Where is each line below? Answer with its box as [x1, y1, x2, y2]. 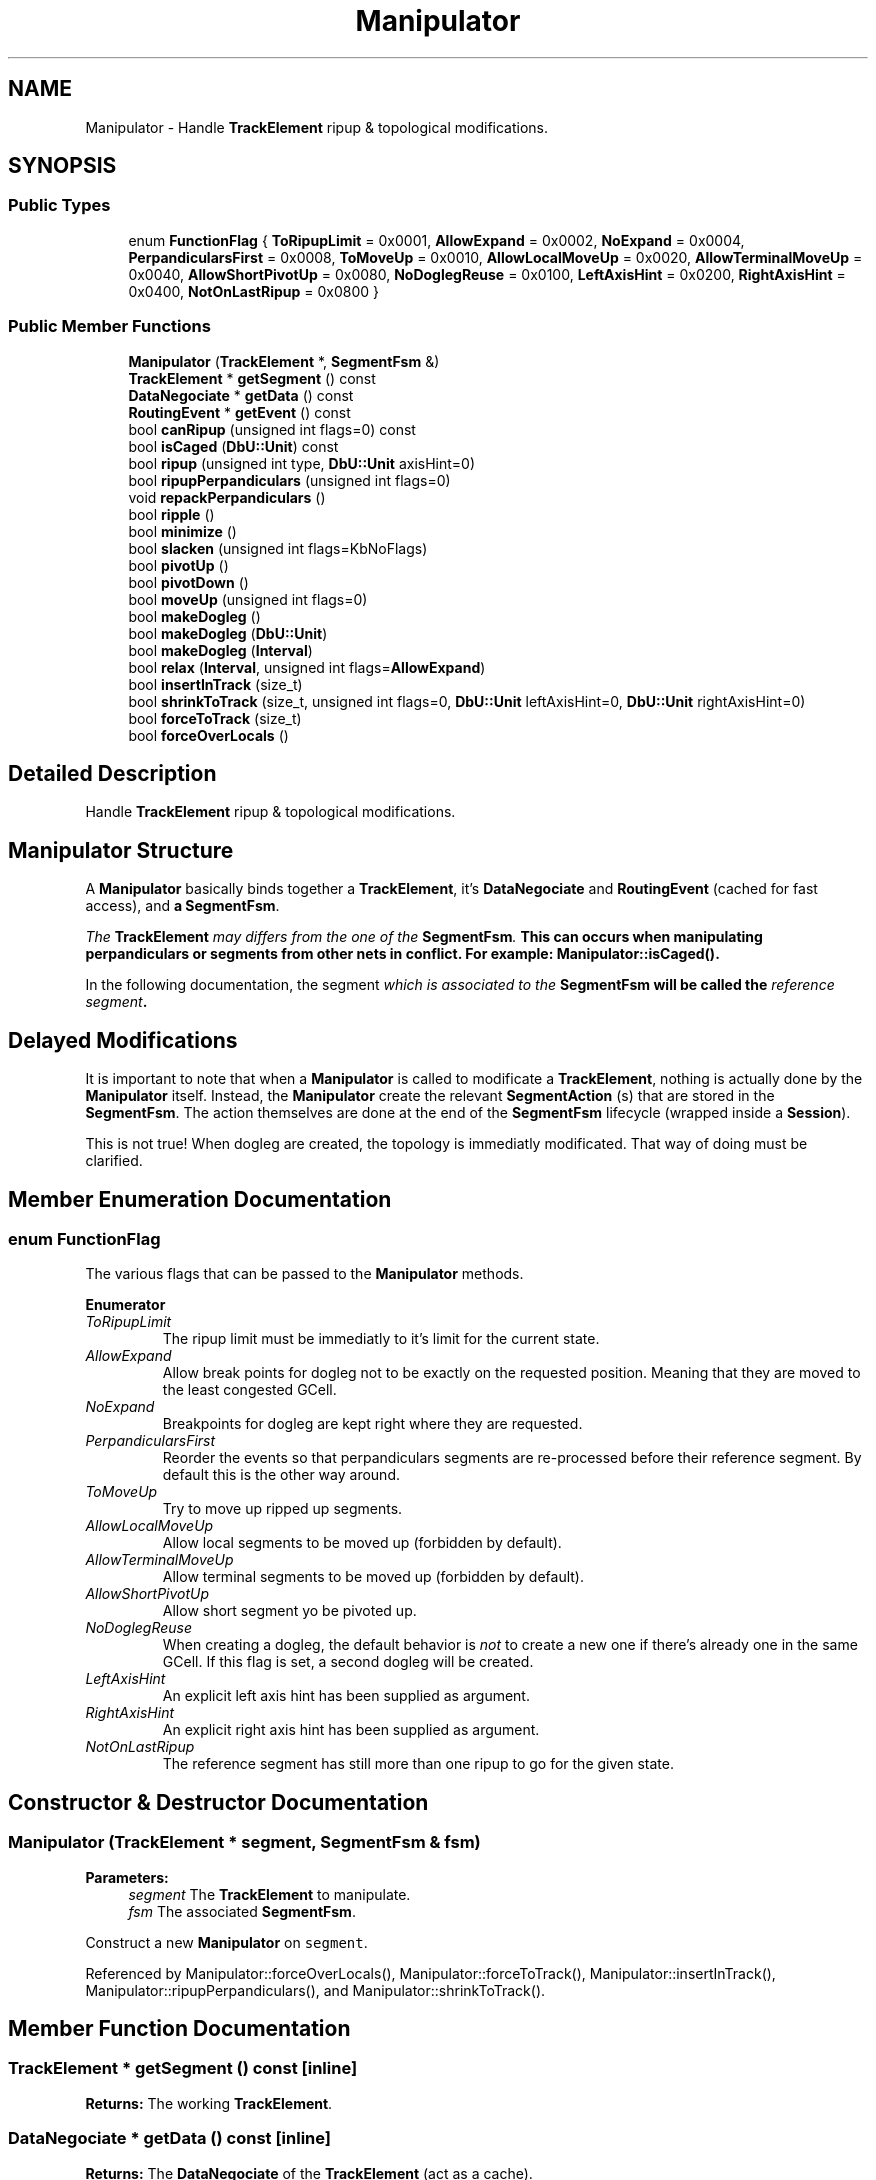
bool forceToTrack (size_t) [128, 709, 302, 727]
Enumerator [85, 1296, 166, 1314]
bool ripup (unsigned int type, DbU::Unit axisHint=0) [128, 454, 476, 472]
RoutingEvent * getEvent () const [128, 403, 351, 421]
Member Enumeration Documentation [8, 1186, 392, 1212]
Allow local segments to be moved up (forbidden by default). [162, 1534, 562, 1552]
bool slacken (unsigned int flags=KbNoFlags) [128, 539, 428, 557]
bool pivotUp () [128, 556, 229, 574]
